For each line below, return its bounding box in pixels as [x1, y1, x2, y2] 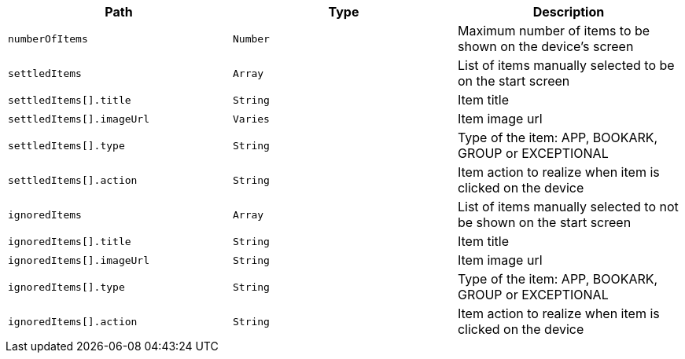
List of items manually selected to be [457, 57, 675, 73]
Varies [232, 112, 270, 125]
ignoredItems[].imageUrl [8, 254, 150, 266]
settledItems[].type [8, 139, 125, 152]
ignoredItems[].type [8, 280, 125, 293]
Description [532, 4, 605, 20]
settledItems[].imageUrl [8, 112, 150, 125]
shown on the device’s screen [457, 38, 634, 54]
